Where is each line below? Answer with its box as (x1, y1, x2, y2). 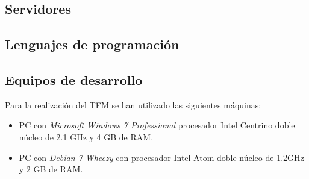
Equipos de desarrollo (5, 70, 143, 89)
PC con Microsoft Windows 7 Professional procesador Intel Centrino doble (19, 119, 295, 131)
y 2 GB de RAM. (19, 163, 83, 175)
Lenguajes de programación (5, 35, 179, 54)
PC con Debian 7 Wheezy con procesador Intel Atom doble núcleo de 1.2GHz (19, 151, 304, 163)
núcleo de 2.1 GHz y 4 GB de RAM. (19, 130, 154, 143)
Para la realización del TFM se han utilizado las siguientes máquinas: (5, 98, 261, 111)
